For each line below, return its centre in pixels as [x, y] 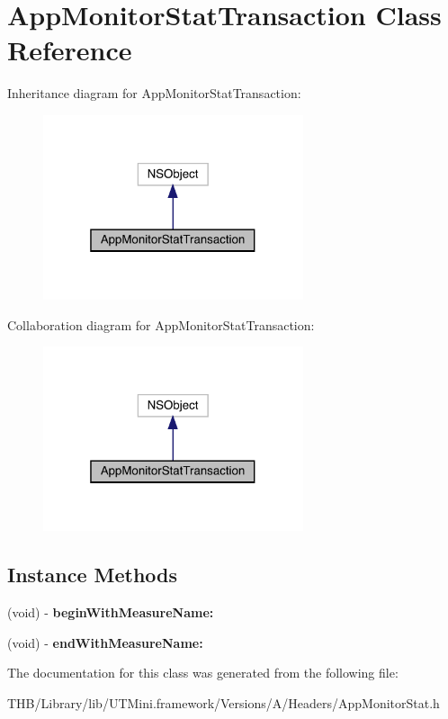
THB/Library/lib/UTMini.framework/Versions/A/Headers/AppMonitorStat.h [224, 702]
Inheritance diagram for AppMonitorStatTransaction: [154, 93]
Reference [70, 50]
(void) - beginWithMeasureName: [111, 611]
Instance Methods [92, 575]
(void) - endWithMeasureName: [105, 642]
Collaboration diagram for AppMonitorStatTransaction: [161, 324]
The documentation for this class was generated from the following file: [203, 673]
